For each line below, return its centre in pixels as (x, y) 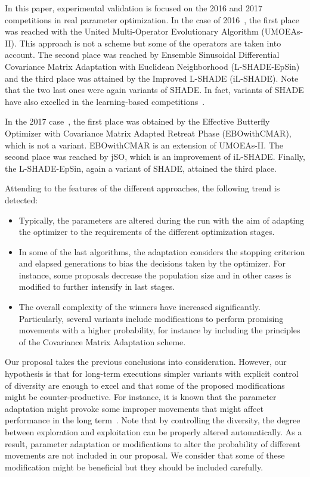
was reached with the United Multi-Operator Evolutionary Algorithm (132, 31)
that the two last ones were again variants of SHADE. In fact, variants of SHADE (154, 90)
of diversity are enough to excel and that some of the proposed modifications (145, 385)
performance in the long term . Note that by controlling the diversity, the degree (153, 420)
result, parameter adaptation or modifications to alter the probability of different (153, 443)
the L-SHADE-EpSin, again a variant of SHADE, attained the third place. (141, 168)
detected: (21, 199)
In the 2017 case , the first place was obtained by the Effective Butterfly (137, 121)
